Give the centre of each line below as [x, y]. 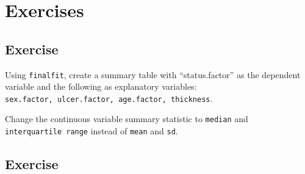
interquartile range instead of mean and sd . [91, 131]
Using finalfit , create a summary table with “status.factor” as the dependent [153, 74]
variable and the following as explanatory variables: [101, 86]
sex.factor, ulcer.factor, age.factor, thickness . [109, 98]
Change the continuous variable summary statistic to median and [127, 119]
